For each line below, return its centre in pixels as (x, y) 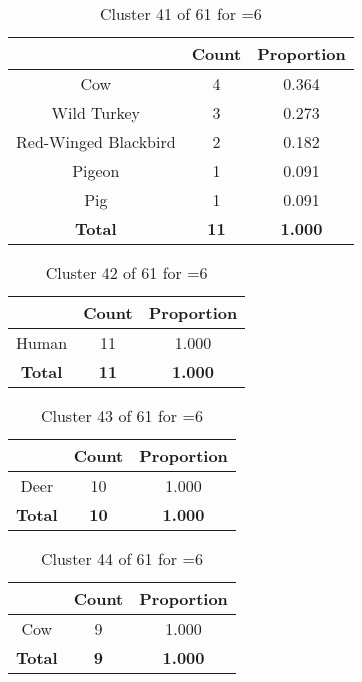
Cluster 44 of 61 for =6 (121, 558)
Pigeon (96, 170)
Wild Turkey (96, 112)
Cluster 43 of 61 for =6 (121, 415)
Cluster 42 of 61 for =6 (126, 272)
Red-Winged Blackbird (96, 141)
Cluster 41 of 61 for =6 (180, 13)
